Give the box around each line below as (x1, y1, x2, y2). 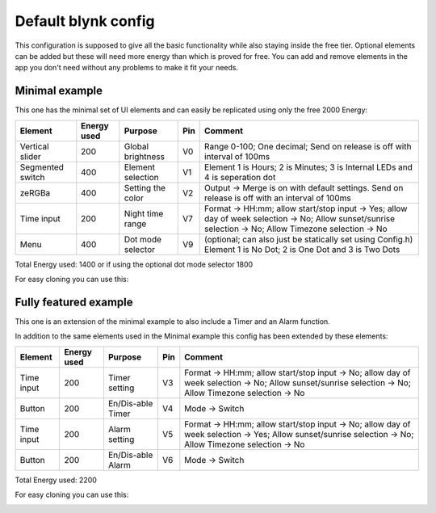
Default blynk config (15, 12, 155, 30)
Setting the (124, 182, 166, 193)
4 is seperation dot (204, 171, 276, 183)
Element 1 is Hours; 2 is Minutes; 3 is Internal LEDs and (204, 162, 413, 173)
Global (124, 141, 149, 152)
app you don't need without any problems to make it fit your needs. (15, 63, 238, 73)
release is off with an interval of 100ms (204, 192, 351, 204)
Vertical (19, 141, 49, 152)
